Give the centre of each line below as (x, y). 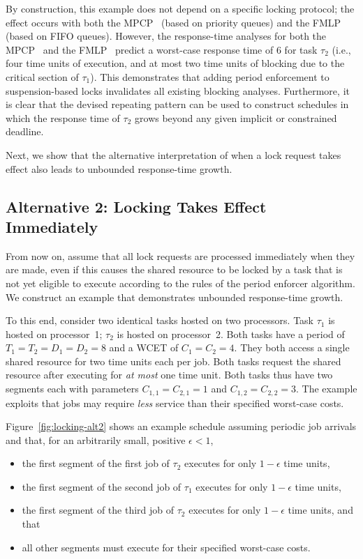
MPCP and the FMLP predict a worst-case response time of (140, 49)
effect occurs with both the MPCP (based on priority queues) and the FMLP (173, 22)
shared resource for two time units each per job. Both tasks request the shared (173, 361)
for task (301, 49)
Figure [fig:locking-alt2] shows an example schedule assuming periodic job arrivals (181, 426)
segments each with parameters (72, 389)
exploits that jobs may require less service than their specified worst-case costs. (175, 403)
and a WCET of (144, 347)
